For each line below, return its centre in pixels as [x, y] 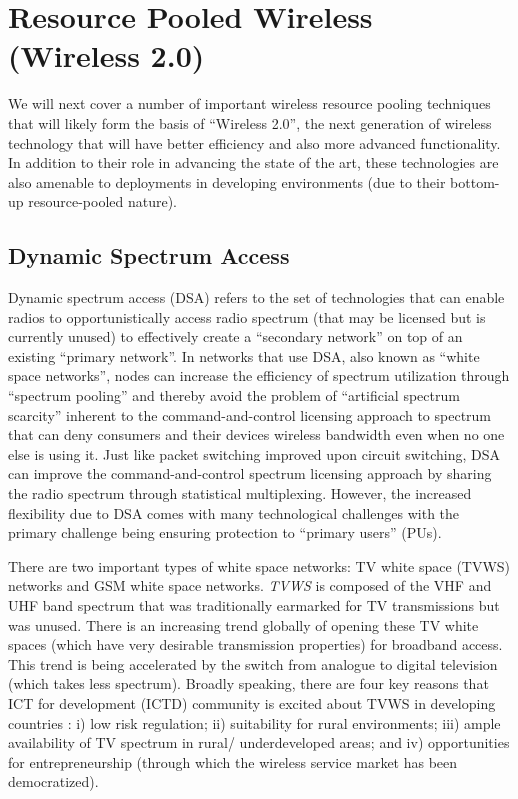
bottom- [475, 181]
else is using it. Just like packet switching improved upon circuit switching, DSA [254, 453]
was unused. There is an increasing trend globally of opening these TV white [243, 624]
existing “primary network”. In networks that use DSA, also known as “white [244, 355]
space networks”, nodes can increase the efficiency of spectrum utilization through [259, 375]
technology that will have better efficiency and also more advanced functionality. [254, 142]
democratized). [53, 781]
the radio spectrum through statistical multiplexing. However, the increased [240, 493]
